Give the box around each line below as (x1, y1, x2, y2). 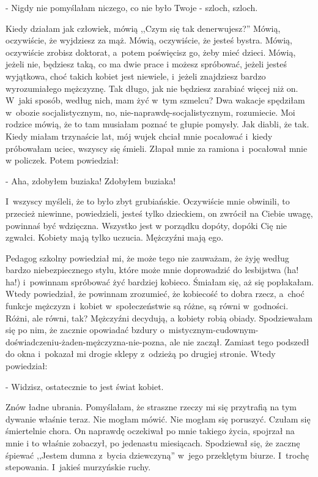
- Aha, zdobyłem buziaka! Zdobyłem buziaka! (6, 174, 176, 187)
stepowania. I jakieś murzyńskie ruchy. (6, 460, 151, 473)
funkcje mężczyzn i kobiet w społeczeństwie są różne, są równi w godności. (6, 299, 289, 312)
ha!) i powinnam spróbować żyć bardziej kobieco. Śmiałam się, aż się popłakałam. (6, 275, 314, 288)
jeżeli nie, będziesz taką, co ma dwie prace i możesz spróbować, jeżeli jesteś (6, 58, 287, 70)
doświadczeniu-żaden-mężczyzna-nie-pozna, (6, 335, 167, 348)
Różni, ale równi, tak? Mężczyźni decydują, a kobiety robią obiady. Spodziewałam (6, 311, 312, 324)
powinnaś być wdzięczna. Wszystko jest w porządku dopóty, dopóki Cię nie (6, 219, 287, 231)
